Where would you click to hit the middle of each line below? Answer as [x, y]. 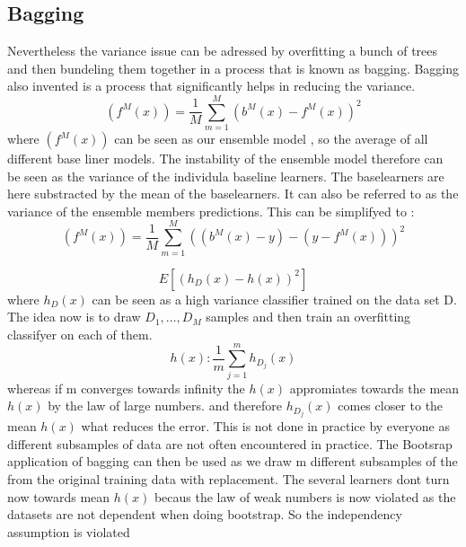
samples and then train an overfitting [308, 317]
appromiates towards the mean [374, 388]
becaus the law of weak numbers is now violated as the [305, 496]
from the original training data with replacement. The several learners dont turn [229, 478]
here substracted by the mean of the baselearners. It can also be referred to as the [233, 194]
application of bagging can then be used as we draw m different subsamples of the [233, 461]
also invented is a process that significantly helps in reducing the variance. [211, 86]
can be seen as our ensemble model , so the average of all [271, 139]
